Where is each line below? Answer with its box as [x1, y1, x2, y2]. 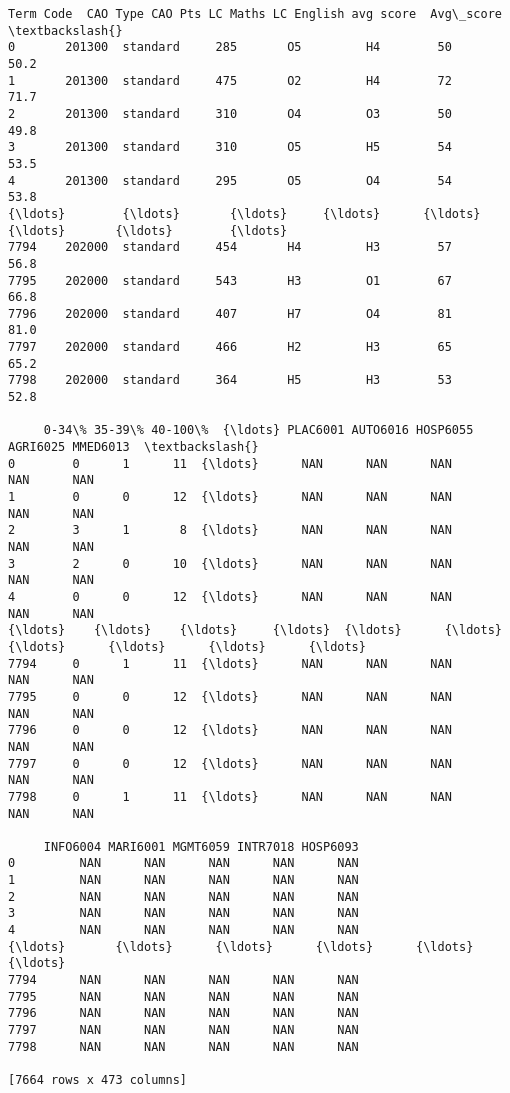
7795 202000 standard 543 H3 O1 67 [8, 273, 452, 288]
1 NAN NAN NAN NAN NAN [8, 873, 359, 888]
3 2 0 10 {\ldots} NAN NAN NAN [8, 556, 452, 571]
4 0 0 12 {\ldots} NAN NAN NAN [8, 589, 452, 604]
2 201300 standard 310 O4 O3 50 [8, 106, 452, 121]
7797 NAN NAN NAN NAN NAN [8, 1023, 359, 1038]
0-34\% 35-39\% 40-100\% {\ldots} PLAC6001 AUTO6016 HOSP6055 [43, 423, 474, 438]
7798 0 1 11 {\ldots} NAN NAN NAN [8, 789, 452, 804]
